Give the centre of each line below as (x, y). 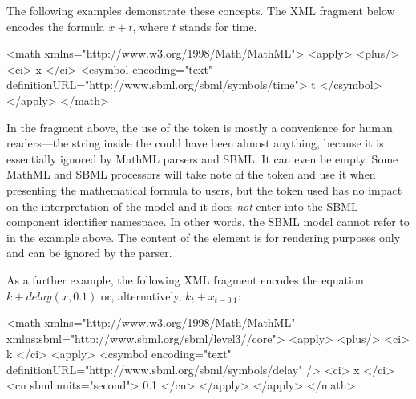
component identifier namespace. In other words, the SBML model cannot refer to (208, 222)
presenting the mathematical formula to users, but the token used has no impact (204, 189)
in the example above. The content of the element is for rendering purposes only (204, 237)
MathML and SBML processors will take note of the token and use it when (191, 174)
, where (150, 26)
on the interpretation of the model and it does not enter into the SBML (182, 206)
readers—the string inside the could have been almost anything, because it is (195, 143)
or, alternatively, (141, 295)
